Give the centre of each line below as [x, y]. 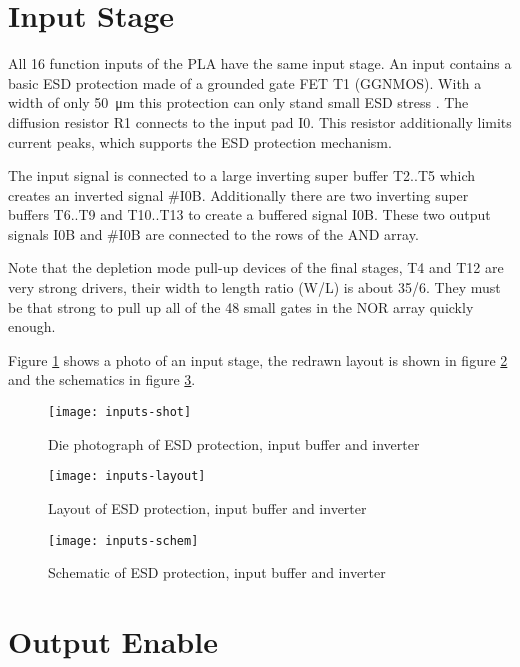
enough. [32, 326]
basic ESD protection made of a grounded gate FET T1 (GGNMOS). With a [245, 82]
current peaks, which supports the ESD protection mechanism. [200, 141]
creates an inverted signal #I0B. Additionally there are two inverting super [238, 194]
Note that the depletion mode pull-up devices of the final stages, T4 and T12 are [256, 267]
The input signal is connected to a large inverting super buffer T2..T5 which [242, 175]
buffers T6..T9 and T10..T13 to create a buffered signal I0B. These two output [249, 214]
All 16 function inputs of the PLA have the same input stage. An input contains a [260, 63]
